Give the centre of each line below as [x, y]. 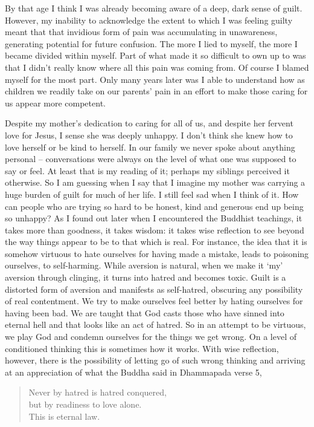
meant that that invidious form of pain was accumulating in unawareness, [141, 32]
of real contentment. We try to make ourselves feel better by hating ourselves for [154, 301]
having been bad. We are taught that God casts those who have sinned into [145, 312]
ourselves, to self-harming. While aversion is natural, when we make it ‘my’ [144, 265]
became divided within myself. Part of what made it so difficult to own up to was [155, 55]
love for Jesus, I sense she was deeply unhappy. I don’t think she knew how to [149, 135]
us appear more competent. [55, 103]
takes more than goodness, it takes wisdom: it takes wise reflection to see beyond [155, 230]
